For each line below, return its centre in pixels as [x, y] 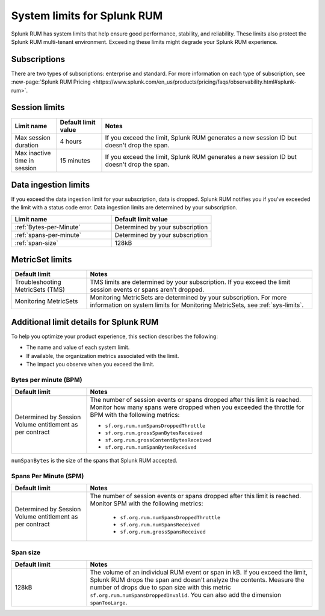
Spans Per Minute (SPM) [48, 476]
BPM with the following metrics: [135, 415]
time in [24, 161]
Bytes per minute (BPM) [47, 380]
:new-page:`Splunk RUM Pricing [51, 82]
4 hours [71, 141]
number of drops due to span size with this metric [160, 588]
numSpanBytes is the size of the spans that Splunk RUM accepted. [94, 461]
